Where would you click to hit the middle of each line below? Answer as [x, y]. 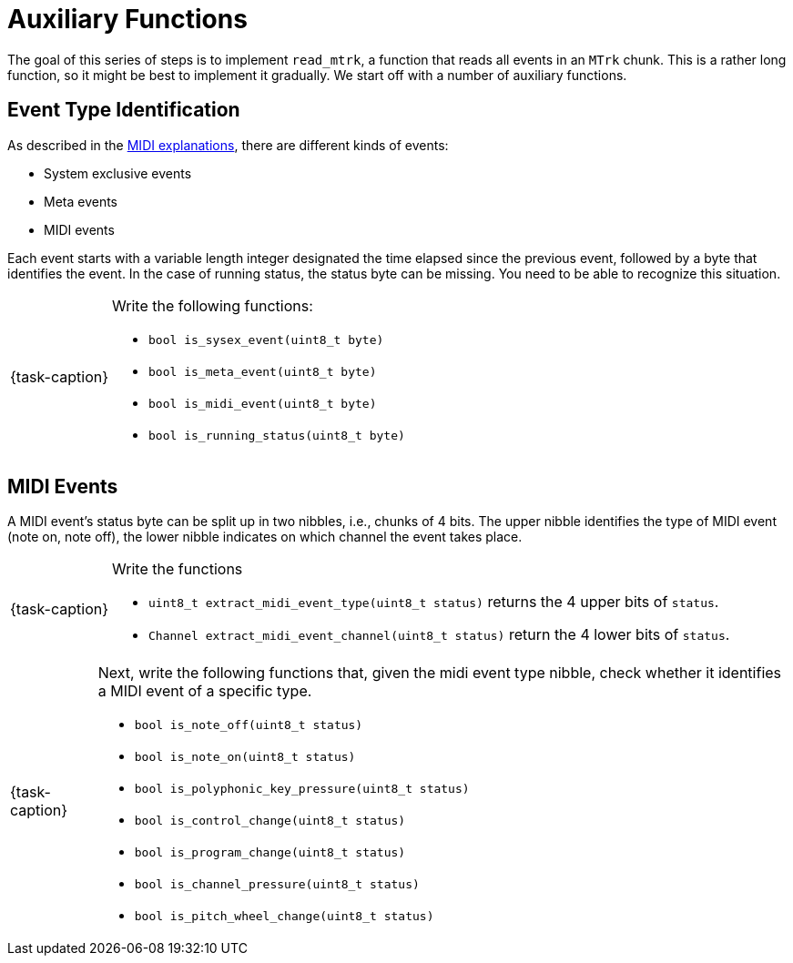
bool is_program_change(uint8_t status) [270, 853]
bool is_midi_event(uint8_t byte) [263, 403]
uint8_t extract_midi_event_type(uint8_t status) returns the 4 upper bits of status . [434, 602]
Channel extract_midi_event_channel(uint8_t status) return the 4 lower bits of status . [439, 635]
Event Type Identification [124, 110]
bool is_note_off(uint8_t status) [249, 725]
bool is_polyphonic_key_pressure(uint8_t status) [302, 789]
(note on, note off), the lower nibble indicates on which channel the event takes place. [265, 537]
